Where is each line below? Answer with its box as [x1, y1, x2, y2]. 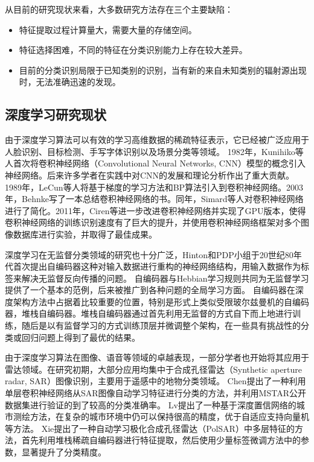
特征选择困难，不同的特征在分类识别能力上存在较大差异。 [19, 43, 248, 56]
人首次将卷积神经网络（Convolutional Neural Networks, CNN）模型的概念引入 [5, 157, 306, 169]
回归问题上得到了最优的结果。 [21, 331, 140, 343]
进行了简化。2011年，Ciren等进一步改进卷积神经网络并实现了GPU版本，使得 [5, 204, 306, 217]
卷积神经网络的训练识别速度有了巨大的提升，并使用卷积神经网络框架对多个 [5, 216, 301, 229]
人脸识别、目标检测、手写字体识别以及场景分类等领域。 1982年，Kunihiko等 [5, 145, 304, 157]
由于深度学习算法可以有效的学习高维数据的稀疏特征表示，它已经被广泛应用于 [5, 133, 309, 146]
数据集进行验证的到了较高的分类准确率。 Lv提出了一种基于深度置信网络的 [5, 398, 296, 411]
